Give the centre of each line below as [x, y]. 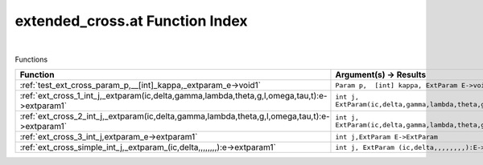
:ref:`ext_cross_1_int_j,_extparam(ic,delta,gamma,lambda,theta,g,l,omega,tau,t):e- [173, 96]
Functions [31, 59]
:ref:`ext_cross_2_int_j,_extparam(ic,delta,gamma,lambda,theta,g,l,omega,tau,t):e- [175, 116]
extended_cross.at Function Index [132, 21]
